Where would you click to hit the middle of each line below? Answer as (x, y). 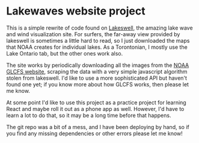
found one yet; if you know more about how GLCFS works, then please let (98, 84)
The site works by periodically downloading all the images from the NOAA (98, 65)
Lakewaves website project (76, 11)
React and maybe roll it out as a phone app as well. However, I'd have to (95, 109)
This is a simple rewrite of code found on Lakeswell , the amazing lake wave (100, 28)
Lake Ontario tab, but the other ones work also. (65, 53)
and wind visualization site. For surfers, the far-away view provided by (93, 34)
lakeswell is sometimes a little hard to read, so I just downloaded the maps (98, 40)
